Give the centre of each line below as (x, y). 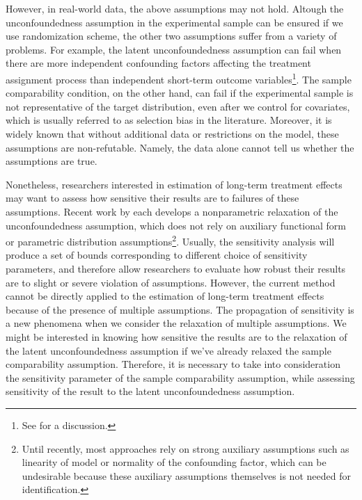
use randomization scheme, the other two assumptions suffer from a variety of (171, 36)
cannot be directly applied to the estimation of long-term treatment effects (165, 296)
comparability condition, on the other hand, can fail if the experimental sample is (180, 93)
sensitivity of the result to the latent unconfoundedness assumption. (150, 391)
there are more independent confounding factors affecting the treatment (158, 63)
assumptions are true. (52, 161)
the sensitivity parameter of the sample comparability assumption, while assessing (180, 377)
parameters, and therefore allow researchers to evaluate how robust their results (176, 268)
